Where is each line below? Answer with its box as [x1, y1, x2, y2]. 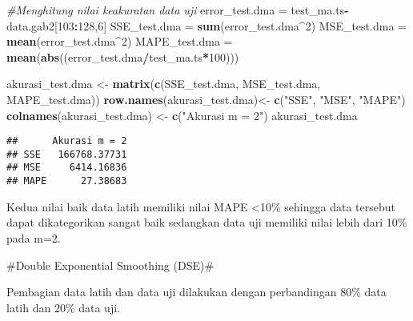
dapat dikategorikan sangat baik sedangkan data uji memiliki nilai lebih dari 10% [6, 214, 407, 231]
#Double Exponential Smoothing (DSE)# [6, 256, 215, 273]
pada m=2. [6, 229, 61, 246]
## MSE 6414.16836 [6, 162, 127, 174]
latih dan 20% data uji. [6, 299, 120, 315]
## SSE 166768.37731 [6, 148, 127, 160]
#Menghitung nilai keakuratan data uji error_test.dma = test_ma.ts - [6, 2, 349, 18]
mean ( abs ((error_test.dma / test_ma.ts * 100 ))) [6, 48, 239, 65]
